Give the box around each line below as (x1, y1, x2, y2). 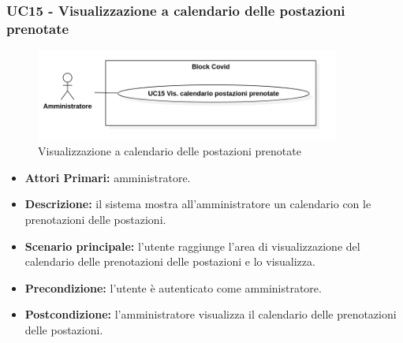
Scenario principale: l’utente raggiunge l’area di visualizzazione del (24, 237, 360, 254)
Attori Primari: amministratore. (24, 169, 191, 185)
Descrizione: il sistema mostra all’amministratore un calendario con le (24, 196, 371, 212)
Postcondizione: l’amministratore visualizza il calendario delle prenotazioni (24, 306, 397, 322)
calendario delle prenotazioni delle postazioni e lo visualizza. (24, 253, 315, 270)
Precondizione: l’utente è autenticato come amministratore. (24, 279, 322, 296)
